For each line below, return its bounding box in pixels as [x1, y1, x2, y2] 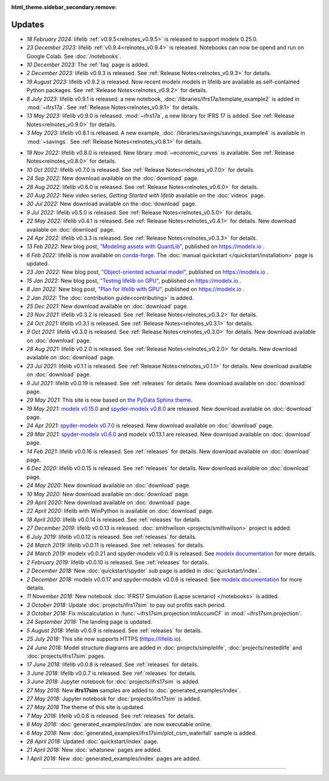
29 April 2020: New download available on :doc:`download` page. [26, 499, 191, 506]
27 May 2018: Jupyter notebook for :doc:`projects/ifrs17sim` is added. [26, 695, 202, 702]
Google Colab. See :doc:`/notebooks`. [26, 52, 121, 60]
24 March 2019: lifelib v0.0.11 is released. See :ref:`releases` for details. [26, 541, 205, 549]
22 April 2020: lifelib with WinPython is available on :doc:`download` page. [26, 507, 214, 515]
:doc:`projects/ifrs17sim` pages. [26, 652, 106, 660]
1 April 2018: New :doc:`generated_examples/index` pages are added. [26, 755, 201, 762]
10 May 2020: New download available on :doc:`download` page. [26, 490, 190, 497]
